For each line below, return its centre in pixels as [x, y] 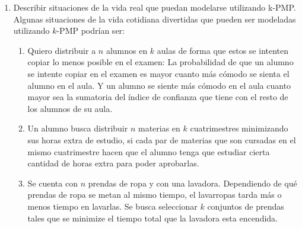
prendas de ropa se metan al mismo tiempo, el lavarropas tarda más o [155, 195]
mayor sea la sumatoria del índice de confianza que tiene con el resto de [158, 97]
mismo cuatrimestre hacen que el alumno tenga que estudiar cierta [149, 151]
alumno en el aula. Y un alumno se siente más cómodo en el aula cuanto [159, 85]
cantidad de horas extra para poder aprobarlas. [113, 163]
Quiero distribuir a [62, 50]
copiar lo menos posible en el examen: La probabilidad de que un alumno [160, 62]
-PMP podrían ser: [90, 30]
